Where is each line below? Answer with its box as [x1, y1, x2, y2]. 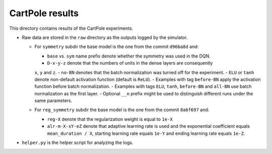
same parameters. [34, 97, 73, 104]
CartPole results [9, 8, 79, 19]
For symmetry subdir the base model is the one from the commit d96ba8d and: [34, 43, 199, 50]
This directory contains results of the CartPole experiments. [9, 25, 133, 31]
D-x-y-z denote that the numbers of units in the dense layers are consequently [47, 60, 213, 66]
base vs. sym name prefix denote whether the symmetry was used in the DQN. [47, 53, 211, 59]
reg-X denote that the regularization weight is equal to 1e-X [47, 116, 173, 122]
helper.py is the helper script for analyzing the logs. [22, 139, 133, 146]
